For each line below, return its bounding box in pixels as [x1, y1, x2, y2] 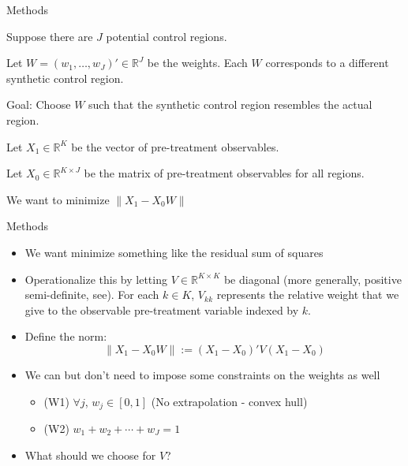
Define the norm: [24, 328, 107, 345]
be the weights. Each [147, 54, 248, 71]
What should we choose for [24, 446, 156, 463]
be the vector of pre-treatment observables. [71, 138, 279, 155]
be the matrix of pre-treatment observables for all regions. [84, 165, 365, 181]
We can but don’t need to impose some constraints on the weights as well [24, 366, 380, 382]
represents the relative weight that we [216, 286, 399, 303]
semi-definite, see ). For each [24, 286, 159, 303]
